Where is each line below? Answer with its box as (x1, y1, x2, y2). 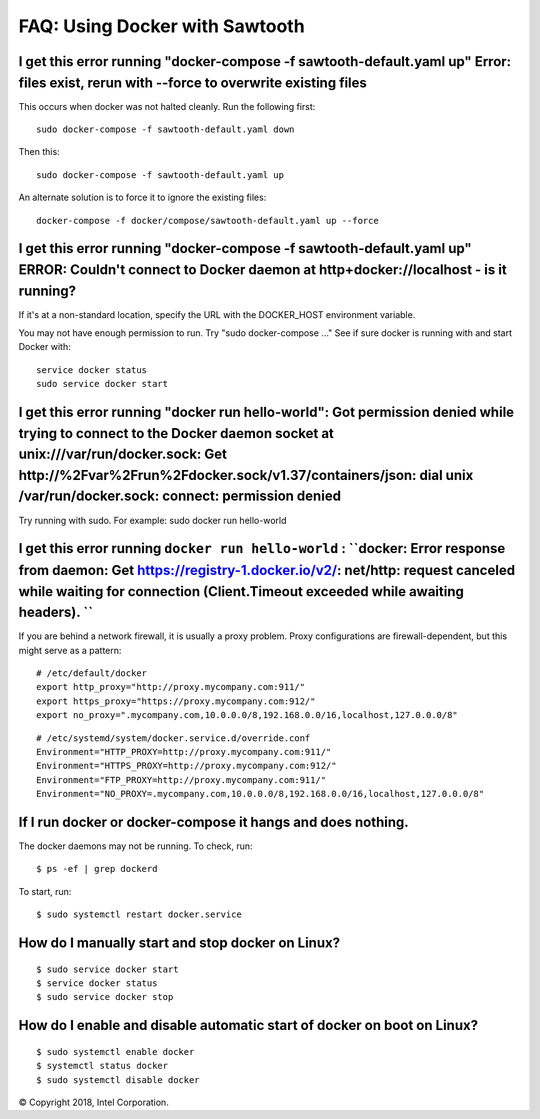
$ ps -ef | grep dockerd (36, 863, 158, 875)
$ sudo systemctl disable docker (36, 1074, 200, 1085)
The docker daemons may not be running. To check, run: (18, 840, 254, 852)
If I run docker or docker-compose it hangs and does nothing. (18, 813, 409, 830)
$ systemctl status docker (36, 1060, 169, 1072)
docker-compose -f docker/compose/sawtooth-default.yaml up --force (36, 215, 379, 226)
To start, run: (18, 885, 72, 897)
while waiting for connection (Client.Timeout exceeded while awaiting (18, 583, 465, 600)
